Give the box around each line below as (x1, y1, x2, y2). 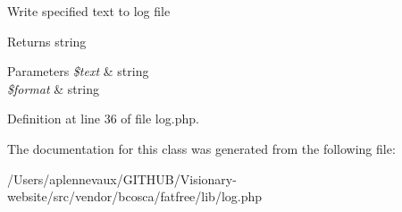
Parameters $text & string (7, 62, 149, 81)
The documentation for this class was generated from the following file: (7, 139, 396, 157)
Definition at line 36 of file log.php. (7, 109, 199, 128)
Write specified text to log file (7, 2, 171, 20)
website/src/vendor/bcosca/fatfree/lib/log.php (7, 187, 263, 206)
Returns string (7, 31, 87, 50)
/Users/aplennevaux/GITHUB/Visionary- (7, 169, 237, 188)
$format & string (7, 79, 99, 98)
